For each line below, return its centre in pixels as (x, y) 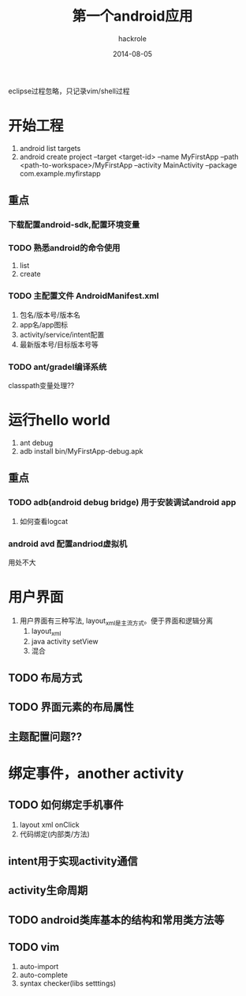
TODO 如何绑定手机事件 (66, 805)
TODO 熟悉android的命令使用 (64, 248)
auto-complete (44, 975)
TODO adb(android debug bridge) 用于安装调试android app (122, 503)
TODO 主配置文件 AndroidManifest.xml (84, 296)
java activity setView (65, 641)
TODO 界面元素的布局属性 (71, 707)
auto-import (39, 966)
